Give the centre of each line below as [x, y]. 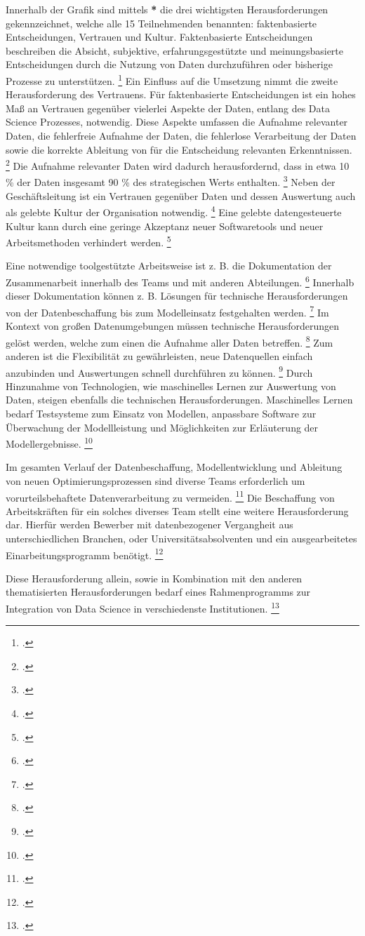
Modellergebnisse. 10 [49, 442]
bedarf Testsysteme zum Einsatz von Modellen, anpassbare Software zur [161, 413]
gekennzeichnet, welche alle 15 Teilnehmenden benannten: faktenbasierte [161, 23]
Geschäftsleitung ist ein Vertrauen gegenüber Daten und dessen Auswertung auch [181, 195]
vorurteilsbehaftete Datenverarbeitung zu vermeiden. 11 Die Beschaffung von [170, 496]
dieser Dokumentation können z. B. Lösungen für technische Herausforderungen [177, 296]
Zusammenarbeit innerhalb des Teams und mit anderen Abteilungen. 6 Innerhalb [180, 281]
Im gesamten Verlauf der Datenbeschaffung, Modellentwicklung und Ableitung [174, 467]
